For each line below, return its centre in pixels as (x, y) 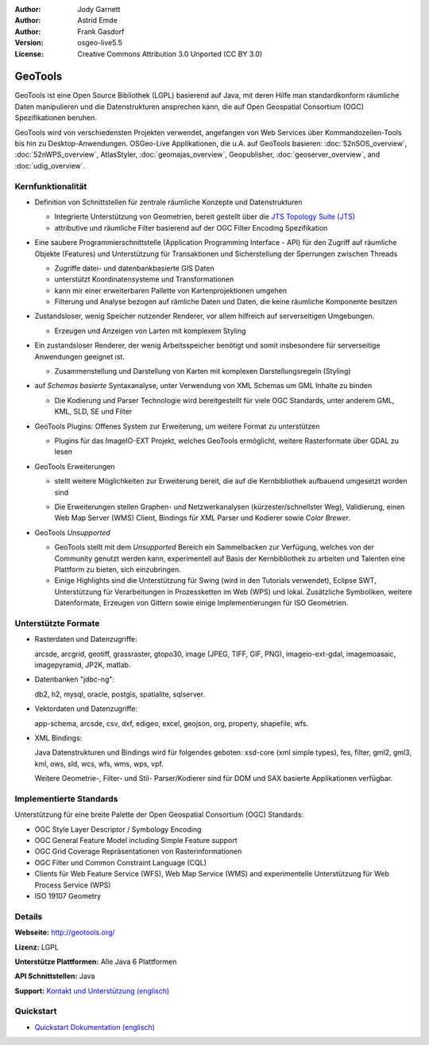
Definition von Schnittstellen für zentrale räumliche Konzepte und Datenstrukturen (168, 202)
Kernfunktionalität (51, 186)
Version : (29, 43)
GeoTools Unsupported (72, 532)
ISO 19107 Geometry (68, 895)
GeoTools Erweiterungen (75, 466)
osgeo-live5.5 (100, 43)
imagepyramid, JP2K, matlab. (83, 665)
